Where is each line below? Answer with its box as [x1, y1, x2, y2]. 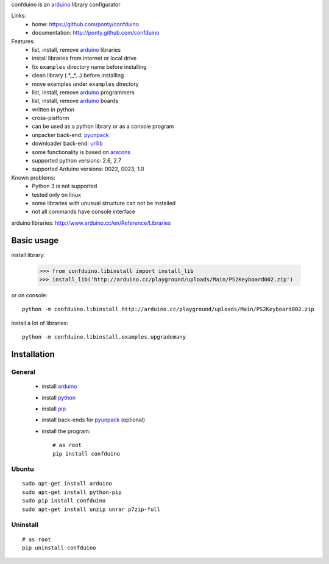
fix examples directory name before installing [32, 63, 147, 70]
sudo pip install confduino [22, 497, 106, 504]
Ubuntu [11, 465, 34, 473]
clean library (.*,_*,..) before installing [32, 72, 124, 79]
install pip [41, 405, 66, 412]
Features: [11, 37, 35, 45]
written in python [32, 105, 75, 113]
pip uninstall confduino [22, 544, 96, 551]
